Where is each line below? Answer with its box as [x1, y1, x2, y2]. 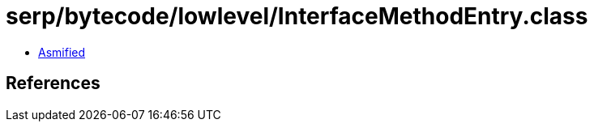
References [6, 73, 100, 94]
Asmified [38, 45, 86, 59]
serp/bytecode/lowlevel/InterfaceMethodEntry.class [6, 2, 588, 30]
